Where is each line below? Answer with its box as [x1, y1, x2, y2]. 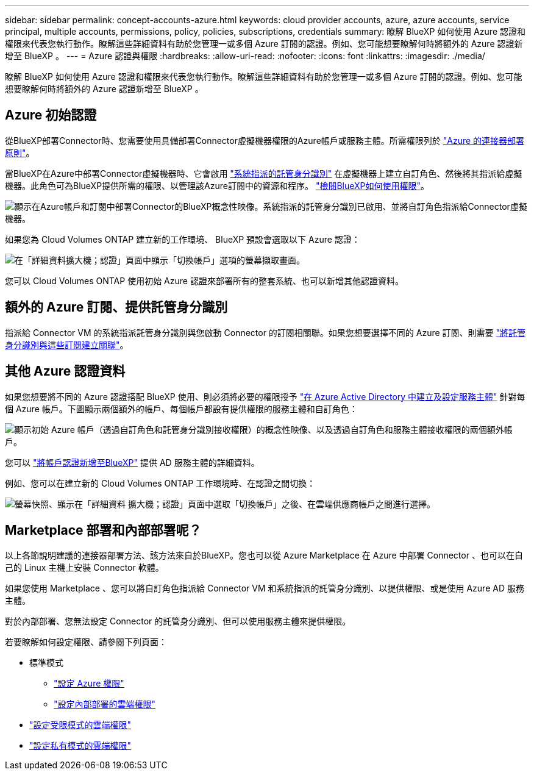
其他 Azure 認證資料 [5, 363, 126, 379]
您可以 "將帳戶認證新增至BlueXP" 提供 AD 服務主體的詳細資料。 [5, 457, 260, 468]
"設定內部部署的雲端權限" [54, 699, 156, 710]
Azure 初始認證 [5, 107, 97, 123]
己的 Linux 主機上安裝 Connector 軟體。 [5, 562, 164, 573]
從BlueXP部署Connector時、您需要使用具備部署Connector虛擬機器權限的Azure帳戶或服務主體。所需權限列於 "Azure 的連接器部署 [5, 135, 525, 146]
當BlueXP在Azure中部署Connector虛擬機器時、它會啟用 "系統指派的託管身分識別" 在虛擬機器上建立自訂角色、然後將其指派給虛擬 [5, 168, 522, 179]
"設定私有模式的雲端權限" [29, 740, 132, 751]
